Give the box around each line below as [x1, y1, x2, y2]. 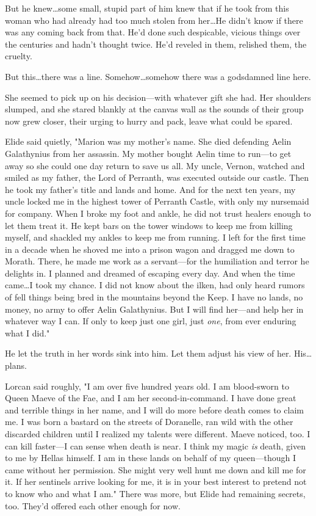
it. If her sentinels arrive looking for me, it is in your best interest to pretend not [5, 475, 307, 488]
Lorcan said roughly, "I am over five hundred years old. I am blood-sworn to [5, 379, 289, 392]
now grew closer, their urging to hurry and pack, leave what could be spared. [5, 114, 293, 127]
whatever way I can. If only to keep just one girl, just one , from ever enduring [5, 314, 296, 327]
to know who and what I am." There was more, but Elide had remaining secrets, [5, 487, 306, 500]
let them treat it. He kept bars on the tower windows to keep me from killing [5, 219, 293, 231]
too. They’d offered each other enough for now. [5, 499, 181, 512]
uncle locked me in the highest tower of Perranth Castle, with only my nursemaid [5, 195, 309, 208]
